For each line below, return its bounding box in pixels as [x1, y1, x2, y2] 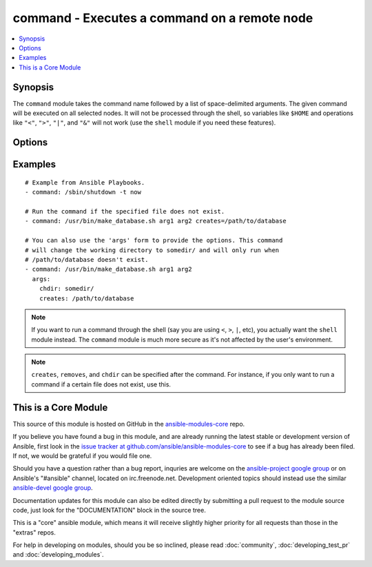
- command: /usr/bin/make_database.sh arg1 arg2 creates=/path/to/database [25, 217, 287, 225]
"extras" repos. [12, 528, 56, 537]
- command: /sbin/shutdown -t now [25, 188, 141, 196]
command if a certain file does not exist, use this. [31, 380, 172, 389]
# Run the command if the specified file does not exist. [25, 207, 225, 215]
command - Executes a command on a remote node [12, 10, 313, 25]
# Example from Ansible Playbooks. [25, 178, 145, 186]
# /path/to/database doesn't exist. [25, 256, 149, 263]
